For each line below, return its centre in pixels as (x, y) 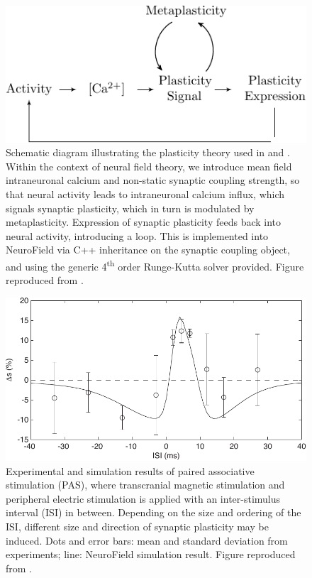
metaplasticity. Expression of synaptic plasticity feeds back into (144, 222)
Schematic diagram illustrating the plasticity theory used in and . (148, 152)
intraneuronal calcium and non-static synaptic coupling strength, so (153, 180)
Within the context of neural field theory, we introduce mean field (149, 166)
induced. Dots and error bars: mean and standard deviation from (147, 540)
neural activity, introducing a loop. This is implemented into (137, 235)
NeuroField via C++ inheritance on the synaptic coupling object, (148, 250)
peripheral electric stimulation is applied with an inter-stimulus (143, 498)
